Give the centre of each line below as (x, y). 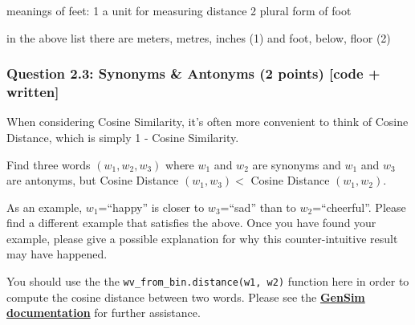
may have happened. (57, 254)
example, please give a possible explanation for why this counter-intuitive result (202, 238)
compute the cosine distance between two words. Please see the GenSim (186, 297)
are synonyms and (297, 164)
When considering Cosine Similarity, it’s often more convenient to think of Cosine (207, 122)
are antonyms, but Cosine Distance (93, 180)
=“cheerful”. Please (359, 207)
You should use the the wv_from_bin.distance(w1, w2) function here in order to (208, 281)
